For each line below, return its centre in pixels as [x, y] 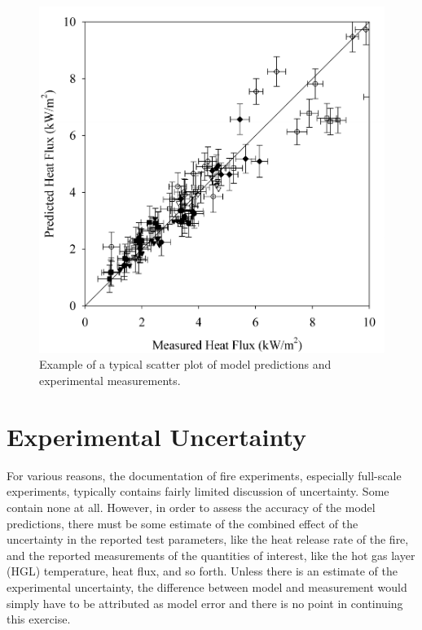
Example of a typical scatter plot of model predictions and [185, 364]
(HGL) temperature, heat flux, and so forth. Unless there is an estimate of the [202, 571]
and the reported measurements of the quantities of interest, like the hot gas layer [211, 555]
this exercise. [39, 619]
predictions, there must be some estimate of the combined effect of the [182, 523]
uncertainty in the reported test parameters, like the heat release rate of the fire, [208, 539]
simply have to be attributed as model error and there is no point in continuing [205, 603]
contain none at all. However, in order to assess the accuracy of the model [191, 507]
